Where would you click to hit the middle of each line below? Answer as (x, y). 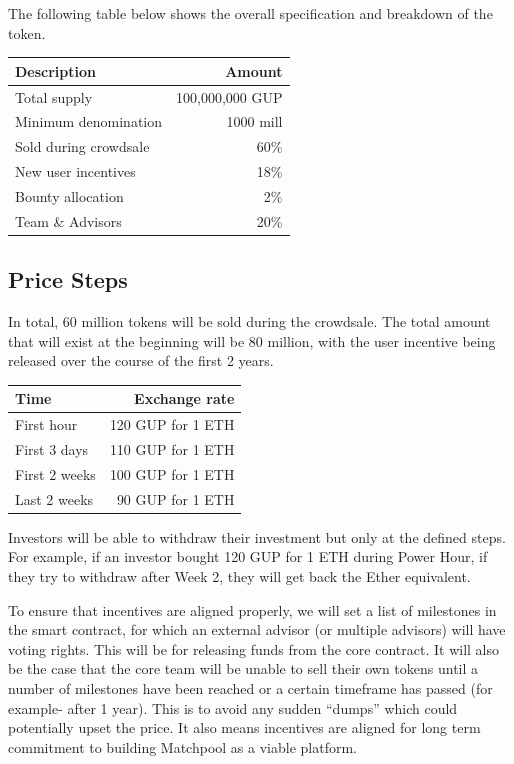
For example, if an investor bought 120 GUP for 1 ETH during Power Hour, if (248, 556)
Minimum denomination (89, 121)
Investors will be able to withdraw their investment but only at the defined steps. (257, 536)
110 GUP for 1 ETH (172, 449)
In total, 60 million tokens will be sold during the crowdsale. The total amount (249, 321)
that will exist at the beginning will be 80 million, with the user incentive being (252, 340)
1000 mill (254, 121)
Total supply (54, 96)
